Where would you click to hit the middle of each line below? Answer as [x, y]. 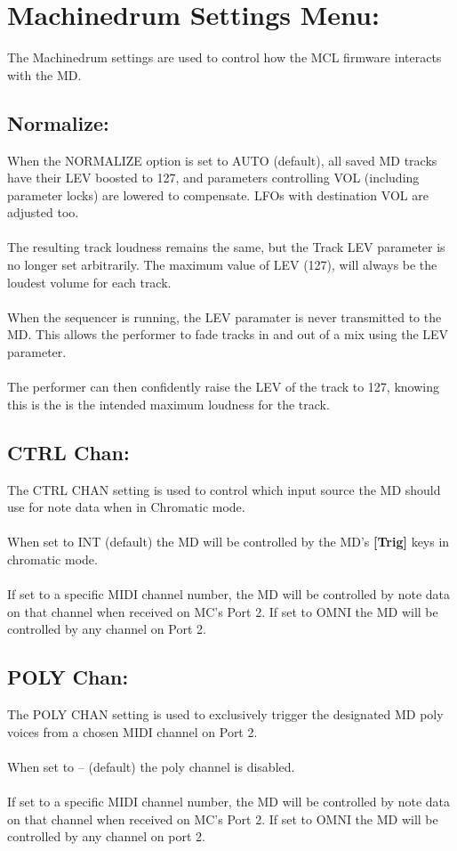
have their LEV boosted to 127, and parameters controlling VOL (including [213, 178]
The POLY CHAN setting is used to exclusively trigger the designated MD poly [225, 714]
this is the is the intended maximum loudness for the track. [168, 404]
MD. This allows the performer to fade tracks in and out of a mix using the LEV [228, 334]
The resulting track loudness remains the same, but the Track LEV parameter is [226, 247]
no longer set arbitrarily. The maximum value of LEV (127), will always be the [222, 265]
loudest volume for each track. [89, 282]
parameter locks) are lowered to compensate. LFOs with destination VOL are [218, 195]
